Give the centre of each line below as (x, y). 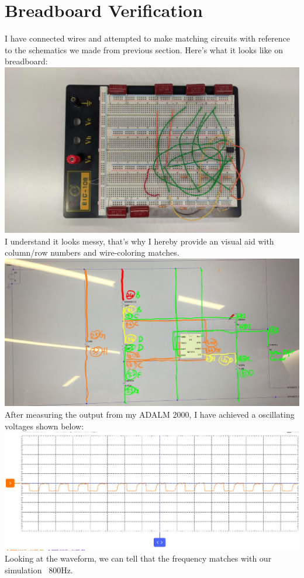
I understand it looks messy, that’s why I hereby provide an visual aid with (139, 241)
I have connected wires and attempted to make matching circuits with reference (147, 38)
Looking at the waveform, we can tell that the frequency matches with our (138, 558)
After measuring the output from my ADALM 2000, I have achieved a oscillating (150, 414)
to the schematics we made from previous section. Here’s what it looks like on (144, 49)
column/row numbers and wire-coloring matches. (92, 252)
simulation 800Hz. (39, 570)
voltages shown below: (44, 426)
